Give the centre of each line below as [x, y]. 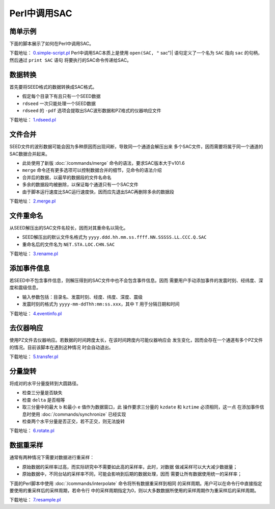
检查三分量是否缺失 [42, 393]
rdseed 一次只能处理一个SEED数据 [59, 103]
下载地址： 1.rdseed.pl [33, 120]
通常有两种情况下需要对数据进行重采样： [52, 457]
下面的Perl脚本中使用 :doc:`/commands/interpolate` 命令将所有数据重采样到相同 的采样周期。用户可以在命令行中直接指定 [136, 483]
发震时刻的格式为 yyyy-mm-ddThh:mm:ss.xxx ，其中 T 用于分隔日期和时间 [101, 304]
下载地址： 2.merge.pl [33, 201]
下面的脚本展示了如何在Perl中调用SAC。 [52, 44]
